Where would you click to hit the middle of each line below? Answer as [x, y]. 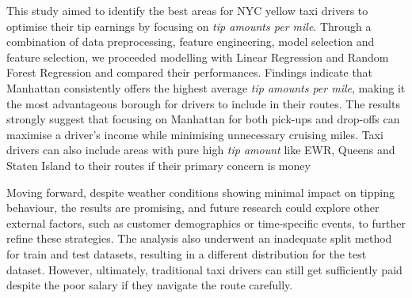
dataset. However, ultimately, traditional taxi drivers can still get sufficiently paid [204, 269]
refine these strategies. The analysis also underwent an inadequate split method [199, 238]
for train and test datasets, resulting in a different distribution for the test [187, 253]
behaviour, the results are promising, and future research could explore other [193, 207]
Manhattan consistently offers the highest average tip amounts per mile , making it [206, 87]
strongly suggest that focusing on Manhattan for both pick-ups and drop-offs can [203, 119]
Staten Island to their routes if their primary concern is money [158, 165]
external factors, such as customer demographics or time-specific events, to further [206, 223]
